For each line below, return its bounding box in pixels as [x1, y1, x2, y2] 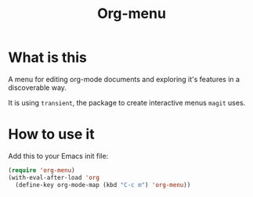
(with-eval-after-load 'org [8, 174, 100, 181]
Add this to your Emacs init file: [8, 151, 109, 160]
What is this [8, 48, 88, 66]
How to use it [8, 126, 96, 143]
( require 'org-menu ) [8, 166, 76, 174]
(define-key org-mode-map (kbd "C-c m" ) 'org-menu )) [15, 181, 191, 188]
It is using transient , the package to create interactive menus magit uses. [8, 98, 246, 107]
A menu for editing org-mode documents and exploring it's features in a [8, 74, 240, 84]
